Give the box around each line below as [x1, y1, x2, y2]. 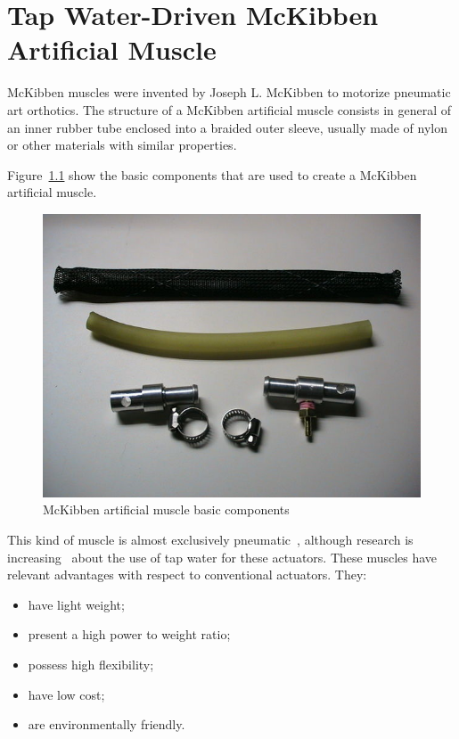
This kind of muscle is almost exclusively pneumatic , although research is [7, 530, 414, 549]
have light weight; [28, 595, 125, 613]
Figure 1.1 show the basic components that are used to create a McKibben [7, 165, 417, 184]
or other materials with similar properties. [7, 135, 237, 154]
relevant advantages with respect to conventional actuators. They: [7, 565, 367, 584]
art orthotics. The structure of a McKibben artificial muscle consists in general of [7, 100, 452, 119]
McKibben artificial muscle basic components [43, 500, 290, 519]
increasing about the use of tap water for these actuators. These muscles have [7, 547, 438, 566]
